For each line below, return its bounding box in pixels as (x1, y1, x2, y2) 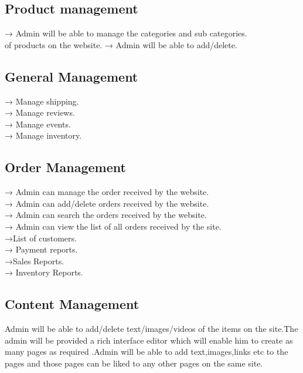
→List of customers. (5, 231, 77, 244)
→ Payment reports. (5, 243, 78, 256)
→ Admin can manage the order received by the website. (5, 186, 209, 198)
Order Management (5, 158, 126, 176)
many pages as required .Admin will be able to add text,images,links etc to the (5, 345, 288, 358)
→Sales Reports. (5, 254, 64, 267)
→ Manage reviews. (5, 106, 75, 119)
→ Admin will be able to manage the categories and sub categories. (5, 27, 247, 39)
